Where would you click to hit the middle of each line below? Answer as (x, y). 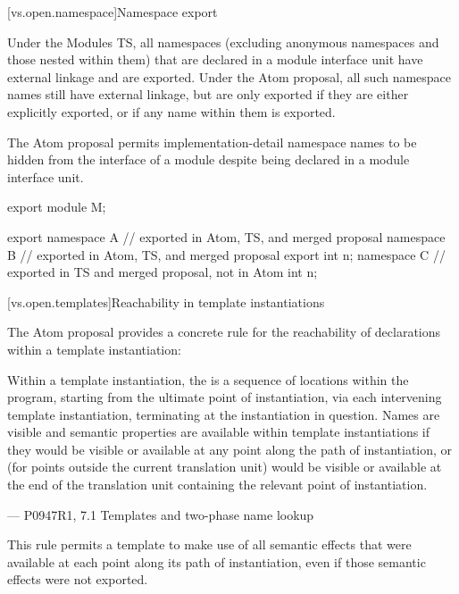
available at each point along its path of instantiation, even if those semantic (217, 561)
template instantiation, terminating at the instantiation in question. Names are (224, 414)
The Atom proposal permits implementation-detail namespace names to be (212, 142)
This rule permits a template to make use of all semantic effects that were (209, 544)
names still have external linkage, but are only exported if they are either (208, 94)
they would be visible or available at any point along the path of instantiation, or (230, 449)
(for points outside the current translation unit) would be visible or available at (225, 467)
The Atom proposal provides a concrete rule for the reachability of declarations (224, 332)
